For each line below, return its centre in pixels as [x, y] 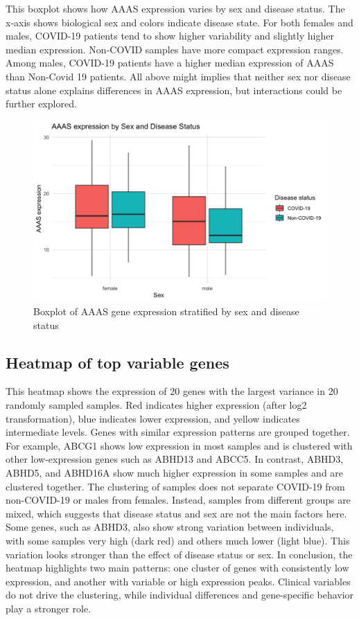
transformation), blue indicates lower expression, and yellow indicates [153, 418]
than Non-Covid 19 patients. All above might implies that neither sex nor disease [178, 76]
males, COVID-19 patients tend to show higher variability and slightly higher [170, 36]
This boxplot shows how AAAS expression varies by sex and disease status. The [175, 8]
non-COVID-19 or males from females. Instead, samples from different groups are [178, 500]
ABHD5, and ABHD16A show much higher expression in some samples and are [175, 472]
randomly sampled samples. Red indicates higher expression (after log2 [156, 405]
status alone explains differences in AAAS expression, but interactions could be [174, 90]
